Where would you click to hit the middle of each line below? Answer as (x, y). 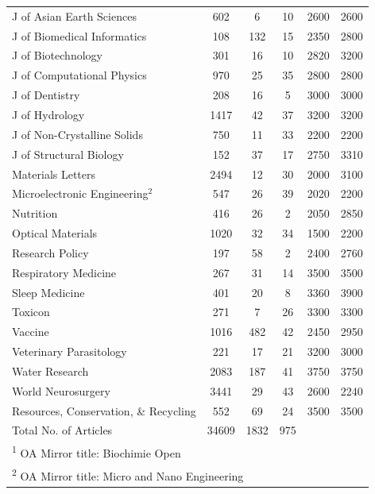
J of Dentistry (46, 95)
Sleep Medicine (48, 292)
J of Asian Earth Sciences (74, 15)
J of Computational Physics (79, 75)
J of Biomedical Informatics (79, 35)
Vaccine (31, 332)
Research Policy (50, 252)
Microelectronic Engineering (80, 193)
